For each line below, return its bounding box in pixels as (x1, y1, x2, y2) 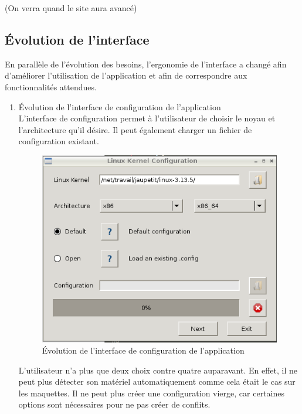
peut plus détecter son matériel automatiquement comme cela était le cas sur (18, 375, 296, 388)
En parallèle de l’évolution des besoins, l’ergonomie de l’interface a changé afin (5, 57, 287, 70)
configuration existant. (18, 135, 99, 147)
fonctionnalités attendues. (5, 80, 97, 93)
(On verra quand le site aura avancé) (5, 2, 137, 13)
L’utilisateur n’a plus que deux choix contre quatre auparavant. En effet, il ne (18, 364, 297, 376)
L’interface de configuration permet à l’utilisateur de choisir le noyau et (18, 112, 276, 124)
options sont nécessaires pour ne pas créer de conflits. (18, 398, 211, 410)
